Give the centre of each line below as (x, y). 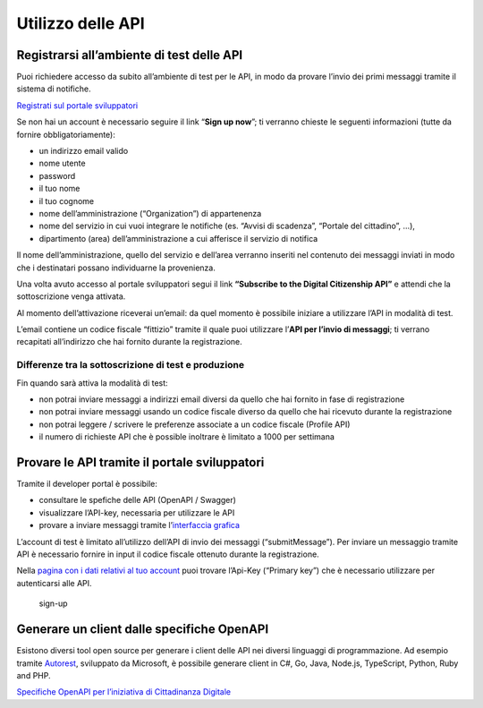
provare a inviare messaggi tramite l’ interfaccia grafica (140, 525)
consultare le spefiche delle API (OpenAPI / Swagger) (138, 500)
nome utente (62, 163)
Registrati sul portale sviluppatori (77, 105)
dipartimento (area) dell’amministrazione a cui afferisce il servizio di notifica (178, 238)
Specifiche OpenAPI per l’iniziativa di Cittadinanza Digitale (124, 692)
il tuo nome (59, 189)
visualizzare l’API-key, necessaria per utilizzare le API (137, 512)
